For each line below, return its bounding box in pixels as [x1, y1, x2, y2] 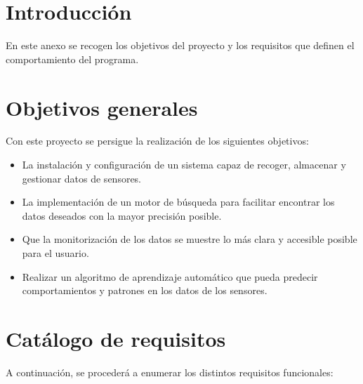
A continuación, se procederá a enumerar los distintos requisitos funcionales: [6, 364, 334, 379]
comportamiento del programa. [6, 51, 139, 66]
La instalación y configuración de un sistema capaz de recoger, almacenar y [22, 157, 346, 172]
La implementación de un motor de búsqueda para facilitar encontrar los [22, 194, 335, 209]
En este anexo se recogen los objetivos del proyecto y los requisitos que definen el [6, 38, 355, 53]
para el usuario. [22, 246, 89, 260]
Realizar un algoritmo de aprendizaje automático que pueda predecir [22, 269, 318, 284]
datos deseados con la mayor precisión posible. [22, 208, 222, 223]
